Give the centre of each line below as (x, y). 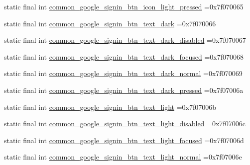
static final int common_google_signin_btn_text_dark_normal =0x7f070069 (123, 73)
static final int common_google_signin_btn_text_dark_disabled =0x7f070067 (125, 40)
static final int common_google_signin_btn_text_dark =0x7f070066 (110, 23)
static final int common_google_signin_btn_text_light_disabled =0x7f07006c (125, 124)
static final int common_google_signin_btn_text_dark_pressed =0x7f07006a (124, 90)
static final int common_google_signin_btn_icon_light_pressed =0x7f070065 (124, 6)
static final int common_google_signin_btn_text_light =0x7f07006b (110, 107)
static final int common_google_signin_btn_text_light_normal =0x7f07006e (123, 157)
